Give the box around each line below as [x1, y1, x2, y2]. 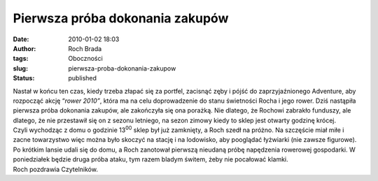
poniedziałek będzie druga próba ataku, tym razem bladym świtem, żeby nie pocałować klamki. [13, 155, 288, 164]
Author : [13, 44, 36, 52]
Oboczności [68, 55, 103, 63]
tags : [13, 55, 29, 63]
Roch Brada [68, 44, 102, 52]
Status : [13, 74, 35, 82]
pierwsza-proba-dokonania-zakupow [68, 64, 176, 73]
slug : [13, 64, 28, 73]
